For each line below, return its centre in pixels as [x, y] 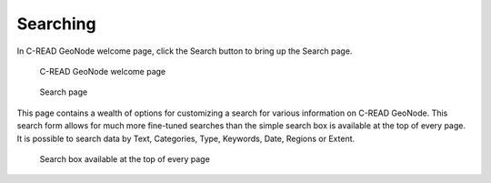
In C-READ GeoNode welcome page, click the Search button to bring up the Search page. [185, 51]
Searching [56, 24]
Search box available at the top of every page [125, 158]
